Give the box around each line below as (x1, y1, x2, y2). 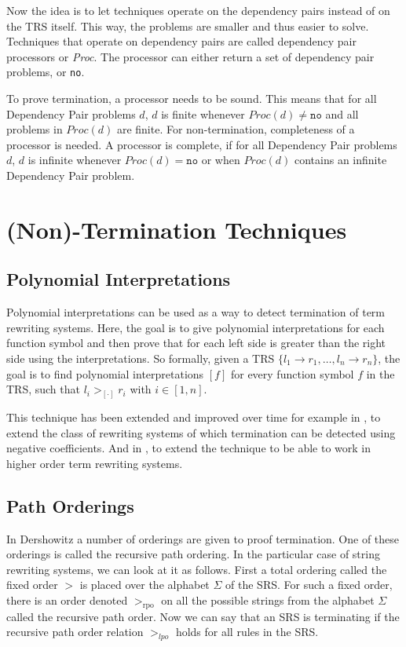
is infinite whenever (27, 152, 122, 168)
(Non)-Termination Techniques (6, 213, 347, 245)
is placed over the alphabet (79, 576, 210, 593)
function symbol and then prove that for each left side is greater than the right (6, 334, 386, 351)
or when (201, 152, 240, 168)
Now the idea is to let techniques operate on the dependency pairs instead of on (6, 2, 390, 18)
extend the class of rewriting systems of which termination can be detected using (6, 424, 396, 440)
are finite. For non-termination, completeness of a (116, 121, 355, 137)
